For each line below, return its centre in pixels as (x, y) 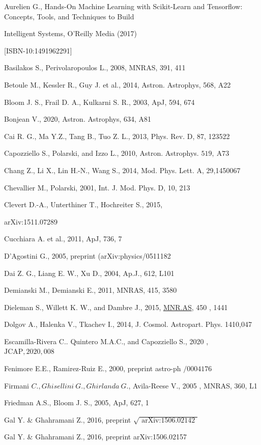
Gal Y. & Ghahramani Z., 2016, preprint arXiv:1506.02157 (95, 437)
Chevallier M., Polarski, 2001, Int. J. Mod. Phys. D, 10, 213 (97, 187)
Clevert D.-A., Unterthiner (46, 204)
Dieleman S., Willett (36, 307)
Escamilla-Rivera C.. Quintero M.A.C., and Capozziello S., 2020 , (106, 341)
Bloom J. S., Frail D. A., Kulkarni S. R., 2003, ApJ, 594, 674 (99, 102)
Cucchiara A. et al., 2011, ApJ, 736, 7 (63, 239)
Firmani (17, 385)
